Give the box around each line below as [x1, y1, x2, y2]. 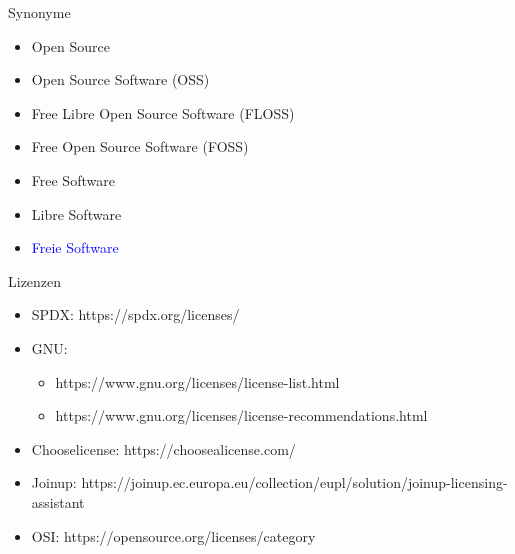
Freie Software [31, 237, 119, 258]
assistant [31, 491, 85, 512]
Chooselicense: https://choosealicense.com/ [31, 438, 296, 459]
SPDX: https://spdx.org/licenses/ [31, 304, 240, 325]
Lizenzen [8, 270, 62, 291]
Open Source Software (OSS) [31, 69, 210, 90]
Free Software [31, 169, 115, 190]
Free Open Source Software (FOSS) [31, 136, 249, 157]
